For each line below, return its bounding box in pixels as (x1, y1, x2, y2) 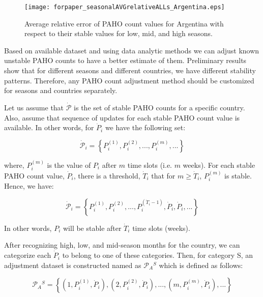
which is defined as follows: (159, 259, 243, 270)
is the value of (47, 159, 91, 170)
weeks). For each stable (183, 159, 255, 170)
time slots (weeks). (132, 222, 190, 233)
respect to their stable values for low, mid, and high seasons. (24, 28, 213, 39)
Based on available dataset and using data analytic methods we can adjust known (4, 45, 259, 55)
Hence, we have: (4, 181, 54, 191)
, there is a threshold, (73, 170, 140, 181)
